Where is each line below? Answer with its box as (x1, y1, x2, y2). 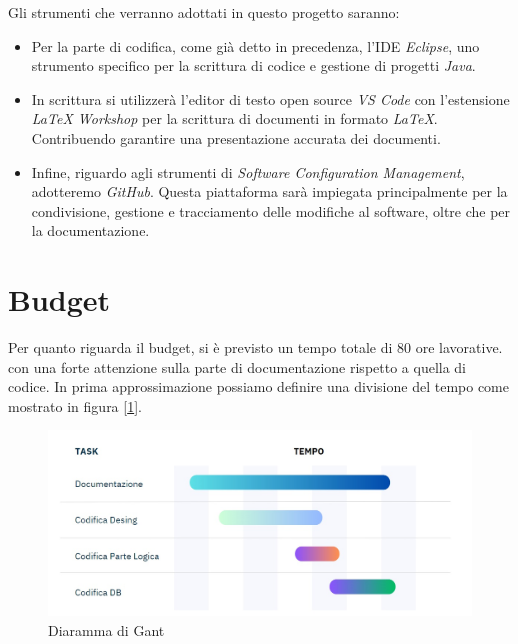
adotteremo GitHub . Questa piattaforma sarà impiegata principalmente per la (31, 181, 508, 202)
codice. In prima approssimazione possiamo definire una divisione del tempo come (8, 376, 509, 397)
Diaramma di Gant (48, 619, 165, 640)
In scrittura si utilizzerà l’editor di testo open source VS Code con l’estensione (31, 88, 510, 109)
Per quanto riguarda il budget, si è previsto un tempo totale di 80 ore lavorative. (8, 337, 503, 358)
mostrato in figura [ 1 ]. (8, 395, 142, 416)
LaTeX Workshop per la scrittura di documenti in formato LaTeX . (31, 108, 438, 129)
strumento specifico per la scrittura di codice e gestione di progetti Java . (31, 55, 476, 76)
